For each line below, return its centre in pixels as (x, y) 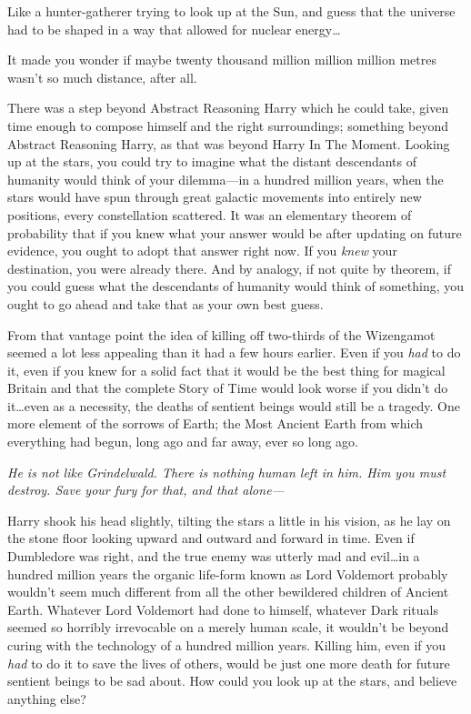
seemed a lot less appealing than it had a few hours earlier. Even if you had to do (234, 352)
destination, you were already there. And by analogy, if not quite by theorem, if (229, 268)
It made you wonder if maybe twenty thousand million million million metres (222, 60)
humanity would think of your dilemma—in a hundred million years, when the (225, 179)
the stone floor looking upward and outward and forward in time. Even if (211, 538)
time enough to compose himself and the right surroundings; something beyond (228, 125)
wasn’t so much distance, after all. (102, 77)
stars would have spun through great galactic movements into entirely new (215, 197)
